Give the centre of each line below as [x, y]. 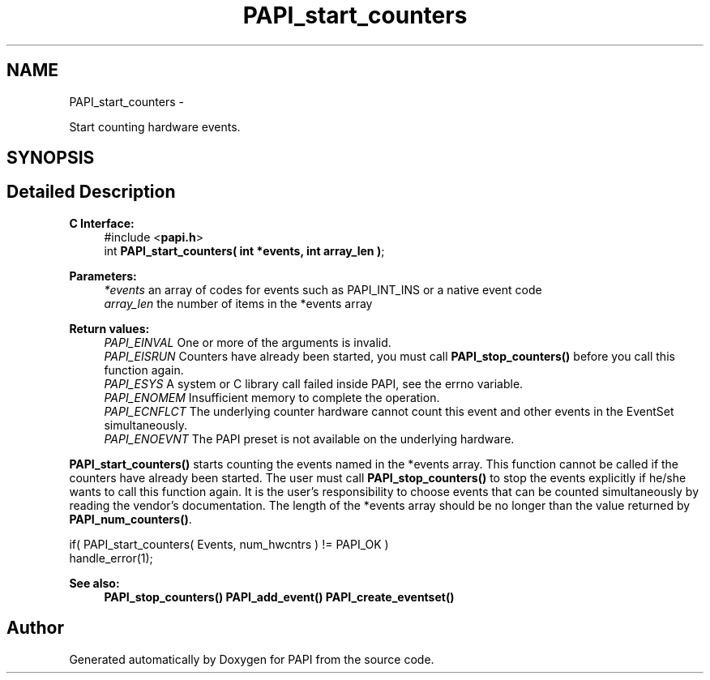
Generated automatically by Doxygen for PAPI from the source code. [252, 659]
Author [35, 628]
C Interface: [102, 223]
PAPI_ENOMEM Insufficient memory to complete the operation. [272, 397]
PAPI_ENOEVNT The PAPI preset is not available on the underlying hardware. [309, 438]
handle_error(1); [111, 558]
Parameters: [103, 276]
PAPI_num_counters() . [130, 519]
